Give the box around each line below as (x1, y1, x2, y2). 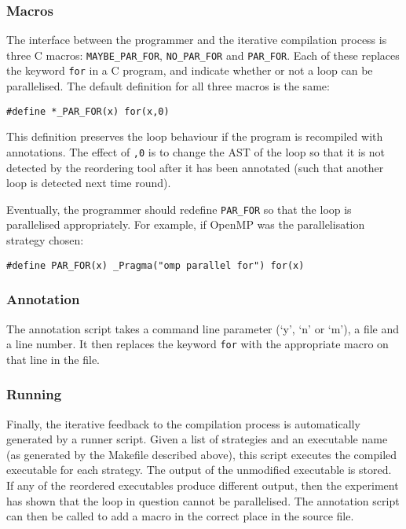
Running (6, 384, 62, 404)
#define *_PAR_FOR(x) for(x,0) (6, 105, 170, 117)
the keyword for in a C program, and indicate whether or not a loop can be (6, 62, 373, 79)
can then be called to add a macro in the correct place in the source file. (6, 508, 354, 524)
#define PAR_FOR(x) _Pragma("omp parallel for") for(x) (6, 259, 305, 271)
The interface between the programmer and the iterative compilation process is (6, 31, 387, 48)
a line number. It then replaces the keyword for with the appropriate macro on (6, 336, 389, 352)
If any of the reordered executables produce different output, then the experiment (6, 476, 399, 493)
